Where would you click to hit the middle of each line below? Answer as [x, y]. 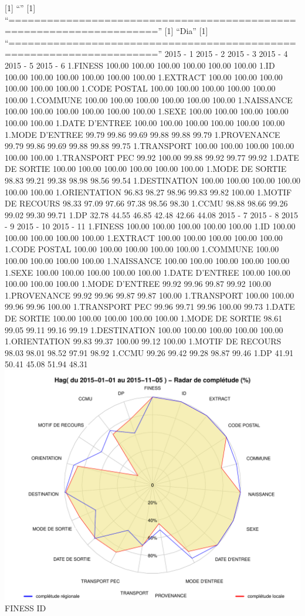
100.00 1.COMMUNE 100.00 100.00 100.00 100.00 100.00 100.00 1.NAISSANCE [149, 99]
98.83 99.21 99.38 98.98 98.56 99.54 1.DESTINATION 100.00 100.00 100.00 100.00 [152, 180]
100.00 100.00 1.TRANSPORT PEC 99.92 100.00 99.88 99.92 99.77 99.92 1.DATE [152, 157]
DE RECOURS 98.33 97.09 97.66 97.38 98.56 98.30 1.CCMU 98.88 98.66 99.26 [146, 203]
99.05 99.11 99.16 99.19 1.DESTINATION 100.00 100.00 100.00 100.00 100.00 [144, 329]
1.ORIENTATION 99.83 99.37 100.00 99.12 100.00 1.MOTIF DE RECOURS [143, 341]
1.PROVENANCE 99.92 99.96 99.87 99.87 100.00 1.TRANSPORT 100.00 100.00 [150, 295]
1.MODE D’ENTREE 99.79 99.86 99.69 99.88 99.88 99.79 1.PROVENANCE [143, 134]
